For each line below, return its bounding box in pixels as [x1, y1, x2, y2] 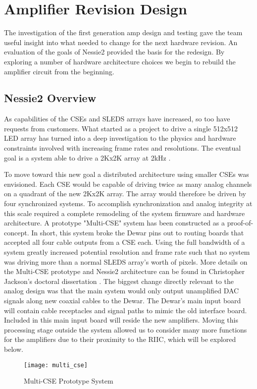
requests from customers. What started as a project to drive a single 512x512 [4, 123, 238, 133]
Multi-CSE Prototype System [24, 376, 113, 386]
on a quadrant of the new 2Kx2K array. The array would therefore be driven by [4, 188, 246, 199]
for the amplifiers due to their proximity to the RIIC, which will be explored [4, 334, 236, 344]
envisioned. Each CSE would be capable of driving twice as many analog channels [4, 178, 252, 189]
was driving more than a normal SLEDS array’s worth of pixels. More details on [4, 256, 248, 267]
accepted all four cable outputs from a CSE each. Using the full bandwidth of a [4, 237, 245, 247]
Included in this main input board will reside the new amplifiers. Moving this [4, 315, 238, 325]
